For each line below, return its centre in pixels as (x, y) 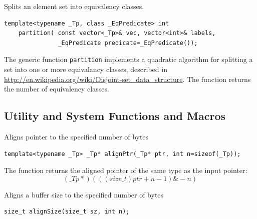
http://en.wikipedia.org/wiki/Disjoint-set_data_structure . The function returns (127, 79)
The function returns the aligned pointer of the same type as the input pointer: (126, 170)
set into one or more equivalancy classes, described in (86, 69)
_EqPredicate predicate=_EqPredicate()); (128, 43)
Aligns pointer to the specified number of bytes (76, 137)
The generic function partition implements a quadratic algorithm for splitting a (128, 59)
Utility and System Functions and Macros (115, 116)
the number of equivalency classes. (57, 89)
